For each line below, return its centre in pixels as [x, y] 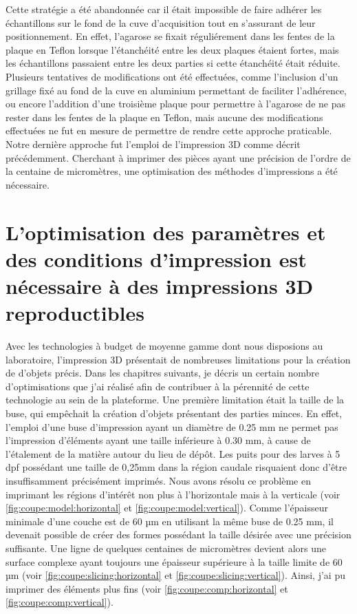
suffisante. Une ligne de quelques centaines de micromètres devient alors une [166, 548]
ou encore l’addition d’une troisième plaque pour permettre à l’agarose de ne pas [175, 104]
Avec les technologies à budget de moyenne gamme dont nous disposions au [164, 346]
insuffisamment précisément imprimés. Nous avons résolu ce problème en [158, 480]
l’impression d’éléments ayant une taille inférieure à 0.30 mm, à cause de [158, 440]
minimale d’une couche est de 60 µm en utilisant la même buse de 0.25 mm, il [170, 521]
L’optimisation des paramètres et [166, 232]
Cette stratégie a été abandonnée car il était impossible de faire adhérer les [164, 9]
